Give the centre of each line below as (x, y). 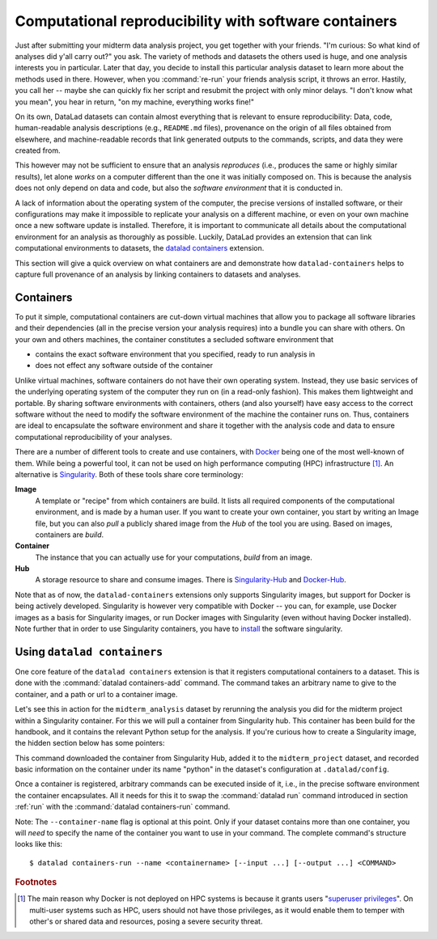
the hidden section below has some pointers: (90, 743)
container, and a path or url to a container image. (96, 694)
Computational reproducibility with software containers (206, 21)
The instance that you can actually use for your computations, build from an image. (174, 557)
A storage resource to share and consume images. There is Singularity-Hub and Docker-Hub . (191, 580)
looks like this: (39, 844)
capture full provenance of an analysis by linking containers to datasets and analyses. (158, 274)
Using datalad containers (89, 651)
